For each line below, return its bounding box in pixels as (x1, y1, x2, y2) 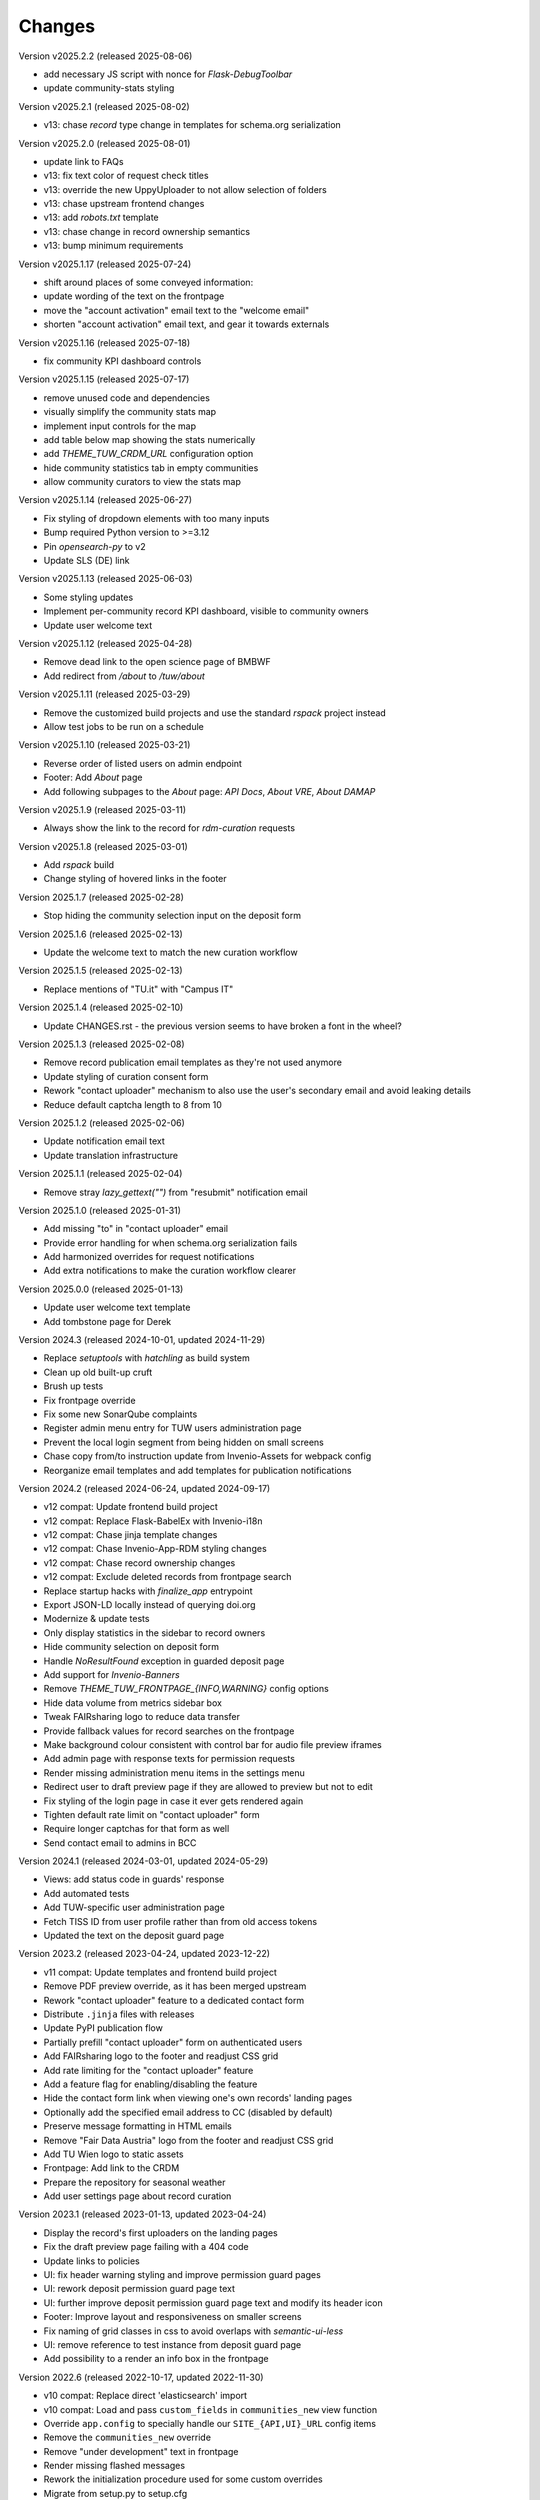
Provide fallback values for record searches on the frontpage (43, 1725, 295, 1737)
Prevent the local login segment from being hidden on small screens (43, 1436, 324, 1448)
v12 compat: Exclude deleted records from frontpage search (43, 1571, 292, 1583)
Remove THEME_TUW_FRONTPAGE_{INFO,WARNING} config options (43, 1683, 329, 1695)
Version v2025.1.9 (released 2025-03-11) (18, 803, 187, 815)
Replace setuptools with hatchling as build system (43, 1352, 250, 1364)
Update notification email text (43, 1135, 165, 1147)
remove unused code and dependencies (43, 391, 210, 404)
